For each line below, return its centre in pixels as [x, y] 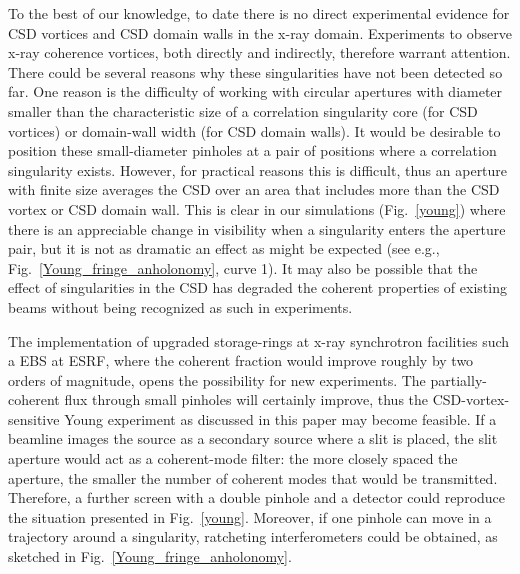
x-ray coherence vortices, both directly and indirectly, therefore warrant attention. [259, 52]
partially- [458, 379]
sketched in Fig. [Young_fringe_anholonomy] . [150, 556]
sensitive [34, 418]
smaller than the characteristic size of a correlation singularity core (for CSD [243, 110]
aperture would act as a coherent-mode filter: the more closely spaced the [233, 458]
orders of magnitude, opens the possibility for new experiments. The [217, 379]
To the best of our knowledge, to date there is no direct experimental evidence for [259, 13]
